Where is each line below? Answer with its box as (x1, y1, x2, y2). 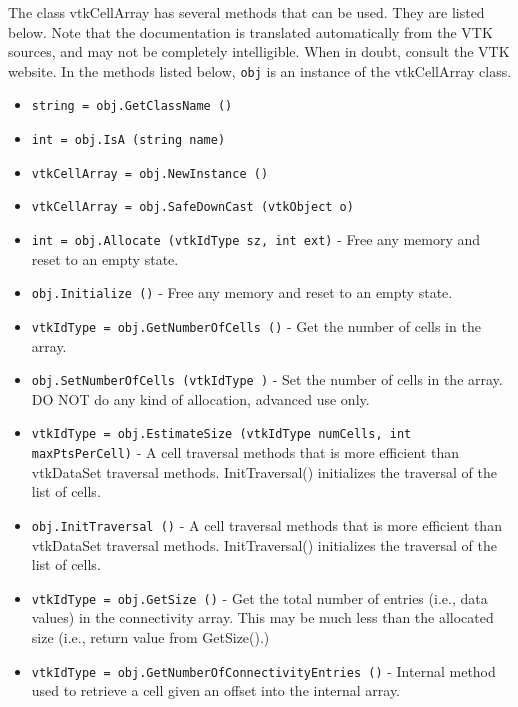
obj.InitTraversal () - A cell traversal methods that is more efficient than (31, 514, 502, 535)
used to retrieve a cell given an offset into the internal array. (31, 680, 401, 701)
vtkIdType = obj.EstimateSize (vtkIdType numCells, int (31, 427, 412, 442)
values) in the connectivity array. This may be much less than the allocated (31, 607, 494, 628)
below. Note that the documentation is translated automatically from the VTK (8, 21, 493, 42)
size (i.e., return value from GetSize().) (31, 627, 270, 648)
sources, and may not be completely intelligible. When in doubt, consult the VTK (8, 41, 510, 62)
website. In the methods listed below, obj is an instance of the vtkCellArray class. (8, 60, 512, 81)
